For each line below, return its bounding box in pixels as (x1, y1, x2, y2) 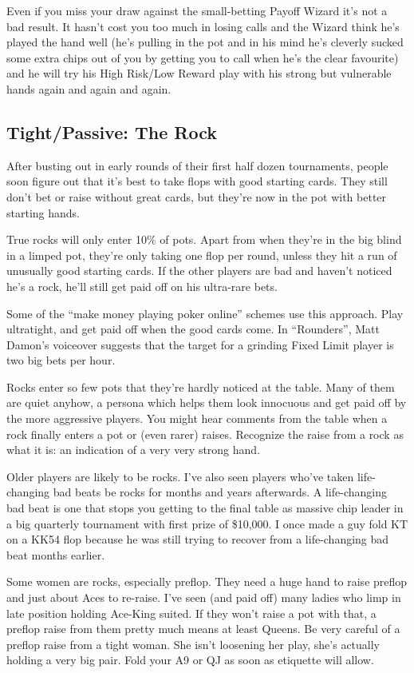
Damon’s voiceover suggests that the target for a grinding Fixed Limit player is (6, 336, 394, 352)
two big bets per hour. (6, 352, 116, 368)
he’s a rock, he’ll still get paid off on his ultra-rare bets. (6, 277, 278, 294)
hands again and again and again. (6, 80, 172, 97)
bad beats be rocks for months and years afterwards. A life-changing (53, 484, 387, 500)
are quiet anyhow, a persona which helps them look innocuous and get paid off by (6, 394, 407, 411)
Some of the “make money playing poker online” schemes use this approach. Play (6, 305, 404, 321)
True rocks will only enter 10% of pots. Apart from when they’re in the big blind (6, 231, 402, 248)
